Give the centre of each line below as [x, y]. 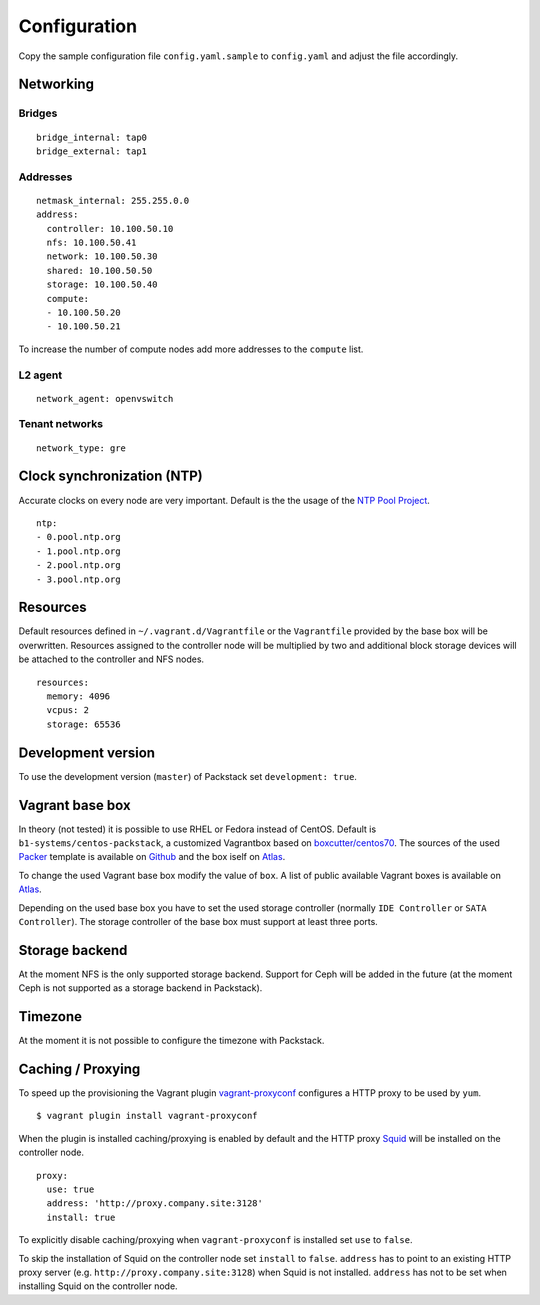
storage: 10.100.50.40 [102, 284]
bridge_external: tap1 [92, 151]
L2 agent [40, 375]
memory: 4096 [78, 696]
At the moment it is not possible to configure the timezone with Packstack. [171, 1041]
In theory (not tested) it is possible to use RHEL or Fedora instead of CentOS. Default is [197, 829]
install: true [81, 1217]
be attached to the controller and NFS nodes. [111, 659]
